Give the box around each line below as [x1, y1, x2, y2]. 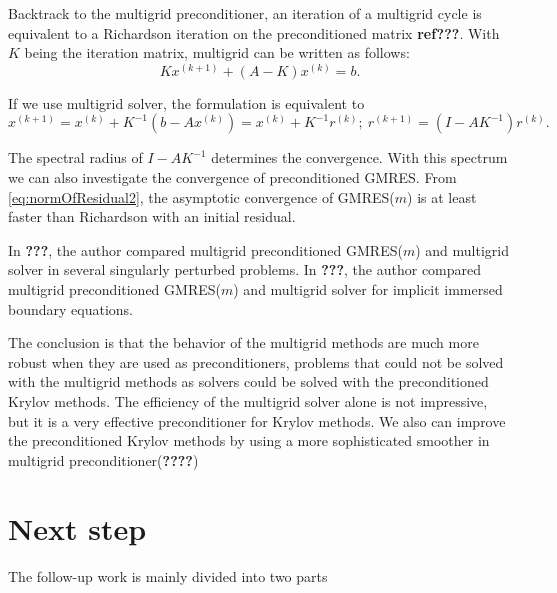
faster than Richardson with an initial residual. [8, 206, 296, 227]
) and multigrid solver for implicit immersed [233, 278, 503, 299]
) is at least [407, 186, 477, 207]
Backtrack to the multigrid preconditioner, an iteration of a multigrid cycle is [8, 3, 482, 23]
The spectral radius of [8, 147, 143, 168]
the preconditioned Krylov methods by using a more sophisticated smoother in [8, 430, 490, 451]
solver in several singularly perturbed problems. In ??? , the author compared [8, 259, 482, 280]
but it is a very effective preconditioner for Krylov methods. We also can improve [8, 410, 506, 431]
